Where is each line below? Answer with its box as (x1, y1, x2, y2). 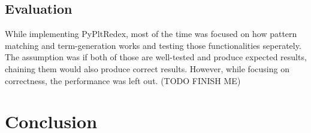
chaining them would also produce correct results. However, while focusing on (5, 62, 289, 75)
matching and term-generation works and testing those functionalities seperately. (5, 39, 301, 51)
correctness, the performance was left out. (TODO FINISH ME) (5, 74, 241, 86)
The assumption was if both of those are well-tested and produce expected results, (5, 51, 307, 63)
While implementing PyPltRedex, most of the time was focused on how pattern (5, 27, 297, 40)
